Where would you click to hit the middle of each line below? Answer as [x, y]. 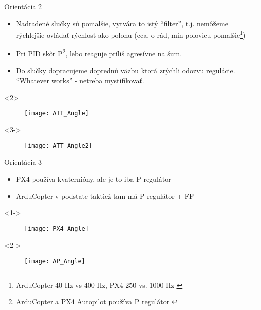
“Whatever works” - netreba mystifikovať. [80, 80]
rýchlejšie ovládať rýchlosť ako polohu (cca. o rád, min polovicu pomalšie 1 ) [131, 34]
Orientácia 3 [23, 162]
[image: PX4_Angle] [56, 229]
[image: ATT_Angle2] [58, 146]
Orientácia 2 [23, 6]
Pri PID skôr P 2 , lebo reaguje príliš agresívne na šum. [99, 53]
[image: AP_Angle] [55, 261]
